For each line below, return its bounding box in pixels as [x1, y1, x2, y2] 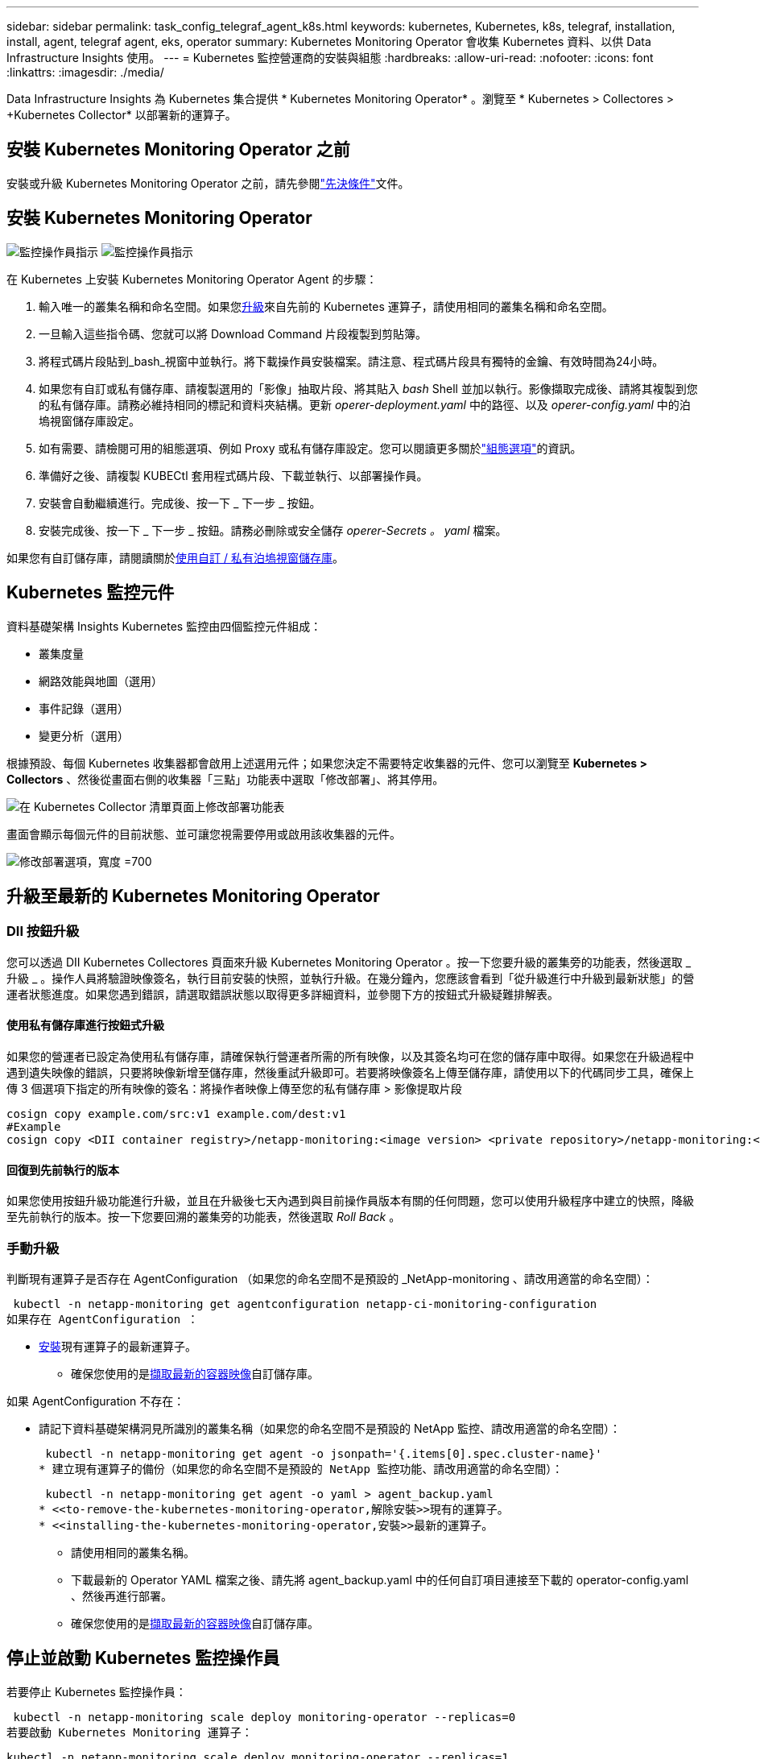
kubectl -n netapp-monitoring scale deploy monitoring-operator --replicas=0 [13, 1710, 516, 1724]
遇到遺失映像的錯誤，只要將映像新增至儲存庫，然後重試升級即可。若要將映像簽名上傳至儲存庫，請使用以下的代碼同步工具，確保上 [6, 1065, 694, 1079]
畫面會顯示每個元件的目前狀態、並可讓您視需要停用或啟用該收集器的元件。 [6, 826, 401, 841]
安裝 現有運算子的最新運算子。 [39, 1339, 196, 1353]
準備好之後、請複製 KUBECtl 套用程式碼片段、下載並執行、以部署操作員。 [39, 468, 428, 482]
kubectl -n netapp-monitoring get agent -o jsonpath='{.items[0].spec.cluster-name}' [45, 1447, 602, 1460]
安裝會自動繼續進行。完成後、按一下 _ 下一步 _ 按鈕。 [39, 495, 321, 510]
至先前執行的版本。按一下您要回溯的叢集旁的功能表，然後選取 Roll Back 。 [6, 1210, 401, 1224]
